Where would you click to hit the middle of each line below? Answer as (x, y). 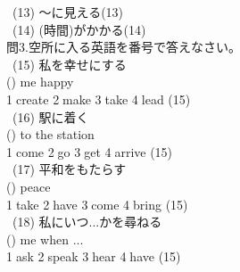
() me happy (40, 82)
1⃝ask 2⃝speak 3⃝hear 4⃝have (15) (94, 256)
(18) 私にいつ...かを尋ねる (87, 222)
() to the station (50, 134)
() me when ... (45, 239)
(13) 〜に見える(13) (68, 12)
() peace (29, 186)
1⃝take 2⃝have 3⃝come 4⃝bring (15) (97, 204)
